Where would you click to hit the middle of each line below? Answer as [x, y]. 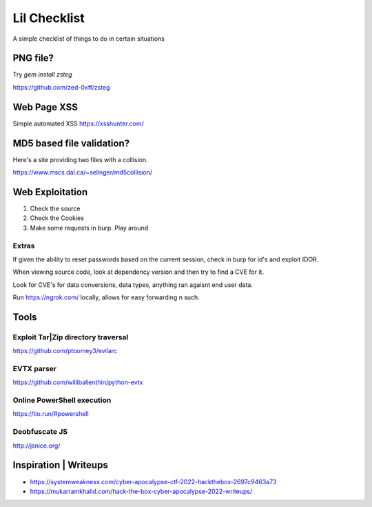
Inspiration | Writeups [60, 465]
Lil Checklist [49, 18]
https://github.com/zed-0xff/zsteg [61, 87]
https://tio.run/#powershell [51, 414]
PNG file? [33, 58]
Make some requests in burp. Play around [89, 228]
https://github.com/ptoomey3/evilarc [65, 351]
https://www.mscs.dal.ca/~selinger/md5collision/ [83, 172]
